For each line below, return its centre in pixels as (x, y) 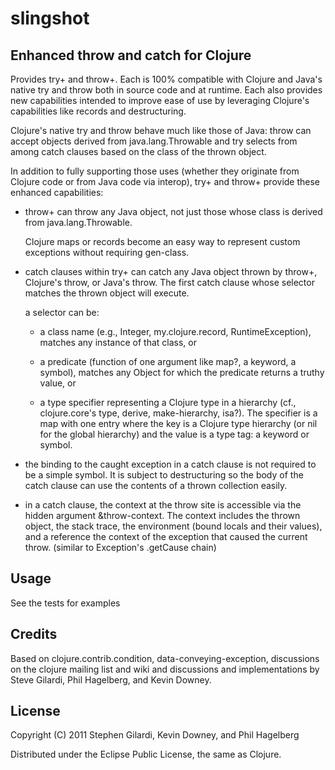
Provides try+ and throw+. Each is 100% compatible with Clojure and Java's (166, 79)
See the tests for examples (65, 603)
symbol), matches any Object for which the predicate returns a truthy (182, 372)
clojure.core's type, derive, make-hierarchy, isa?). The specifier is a (178, 413)
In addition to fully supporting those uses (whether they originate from (155, 171)
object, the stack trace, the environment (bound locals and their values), (173, 526)
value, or (58, 383)
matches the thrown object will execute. (107, 293)
